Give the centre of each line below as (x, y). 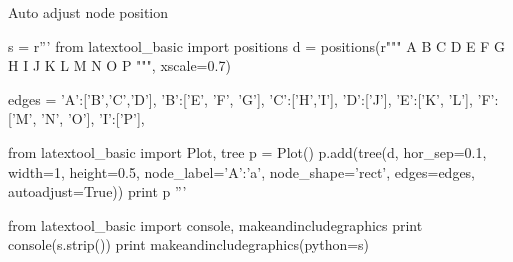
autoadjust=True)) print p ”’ (97, 191)
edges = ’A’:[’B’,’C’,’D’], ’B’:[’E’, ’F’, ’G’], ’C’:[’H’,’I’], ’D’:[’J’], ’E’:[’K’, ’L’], (240, 98)
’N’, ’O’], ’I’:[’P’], (93, 118)
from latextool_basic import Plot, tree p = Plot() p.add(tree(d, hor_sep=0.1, (247, 151)
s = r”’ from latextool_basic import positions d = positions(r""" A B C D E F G (257, 45)
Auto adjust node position (88, 12)
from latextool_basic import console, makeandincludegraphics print (215, 224)
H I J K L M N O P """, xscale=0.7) (119, 65)
